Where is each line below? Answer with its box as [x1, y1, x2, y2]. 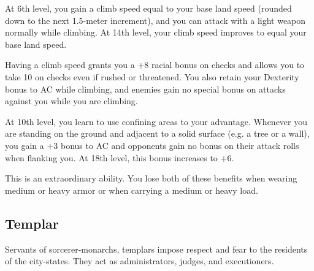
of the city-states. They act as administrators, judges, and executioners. [5, 254, 274, 267]
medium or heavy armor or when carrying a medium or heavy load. [5, 183, 258, 196]
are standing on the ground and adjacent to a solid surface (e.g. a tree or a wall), [5, 127, 310, 140]
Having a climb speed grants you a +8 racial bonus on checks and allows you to [5, 58, 305, 71]
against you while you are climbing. [5, 94, 138, 107]
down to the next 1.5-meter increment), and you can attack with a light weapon [5, 13, 306, 26]
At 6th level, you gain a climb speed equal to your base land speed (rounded [5, 2, 292, 14]
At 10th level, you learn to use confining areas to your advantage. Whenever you [5, 115, 308, 128]
